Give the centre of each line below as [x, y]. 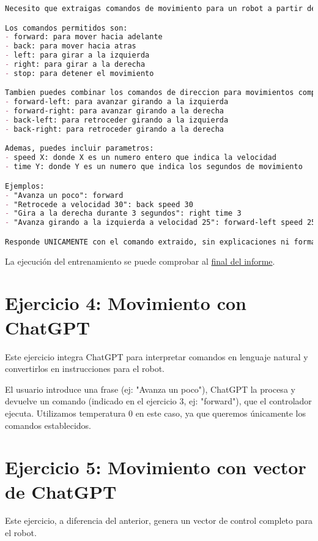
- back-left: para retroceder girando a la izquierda [117, 120]
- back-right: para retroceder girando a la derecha [114, 129]
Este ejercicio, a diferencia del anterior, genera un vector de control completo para [159, 520]
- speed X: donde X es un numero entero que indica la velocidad [141, 158]
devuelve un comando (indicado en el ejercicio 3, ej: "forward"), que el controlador [158, 401]
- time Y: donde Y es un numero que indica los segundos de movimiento [154, 167]
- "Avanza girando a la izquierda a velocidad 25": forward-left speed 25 [161, 223]
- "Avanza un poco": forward [64, 195]
